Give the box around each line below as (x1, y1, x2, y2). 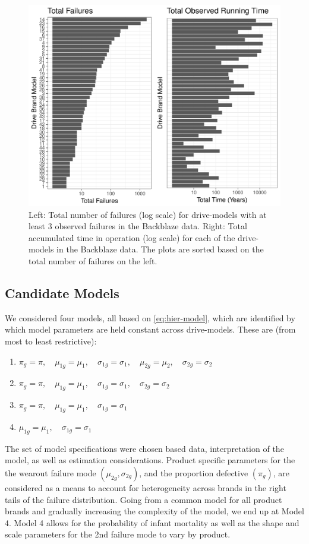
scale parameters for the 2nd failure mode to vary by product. (5, 528, 231, 540)
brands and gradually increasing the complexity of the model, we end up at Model (5, 505, 304, 517)
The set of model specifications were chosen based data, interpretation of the (5, 442, 284, 454)
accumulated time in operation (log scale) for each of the (29, 231, 235, 243)
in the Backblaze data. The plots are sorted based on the (56, 243, 264, 255)
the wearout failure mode (5, 467, 96, 479)
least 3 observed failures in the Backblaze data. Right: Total (29, 220, 247, 232)
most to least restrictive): (5, 335, 97, 347)
